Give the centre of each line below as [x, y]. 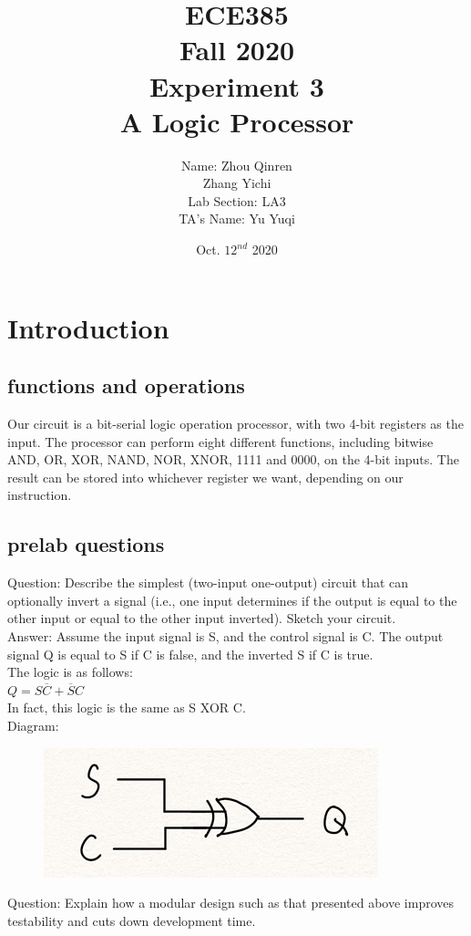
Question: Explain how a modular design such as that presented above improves [230, 903]
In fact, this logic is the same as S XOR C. [127, 707]
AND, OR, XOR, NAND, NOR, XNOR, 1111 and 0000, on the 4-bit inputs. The [233, 459]
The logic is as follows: [70, 672]
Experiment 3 [237, 85]
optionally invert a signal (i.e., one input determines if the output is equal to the [232, 600]
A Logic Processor [237, 121]
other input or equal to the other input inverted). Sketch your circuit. [202, 618]
